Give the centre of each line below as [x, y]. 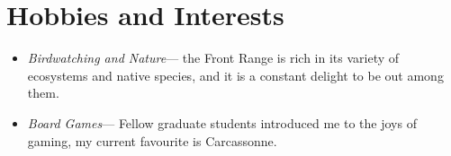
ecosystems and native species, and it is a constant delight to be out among [235, 75]
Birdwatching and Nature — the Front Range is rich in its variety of [213, 58]
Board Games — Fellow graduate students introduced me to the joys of [222, 122]
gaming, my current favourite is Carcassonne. [152, 140]
